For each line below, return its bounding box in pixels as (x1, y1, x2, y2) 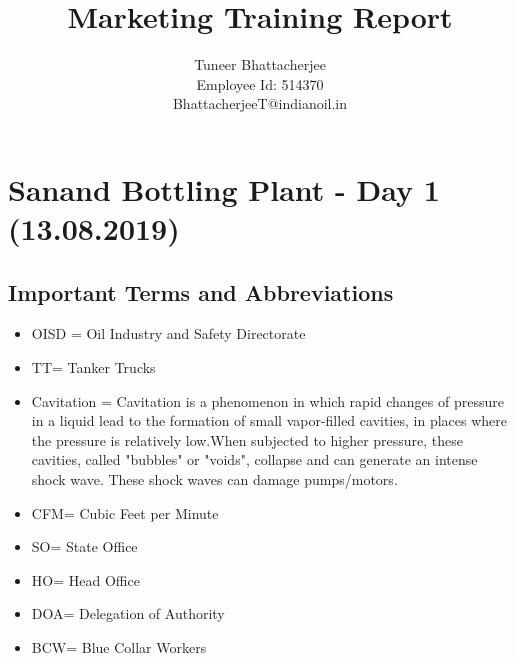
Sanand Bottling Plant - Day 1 (8, 168, 440, 209)
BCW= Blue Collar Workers (31, 637, 207, 658)
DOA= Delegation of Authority (31, 603, 225, 624)
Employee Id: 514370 (196, 73, 324, 94)
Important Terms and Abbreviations (8, 276, 394, 307)
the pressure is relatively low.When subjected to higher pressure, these (31, 429, 464, 450)
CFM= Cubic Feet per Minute (31, 502, 219, 523)
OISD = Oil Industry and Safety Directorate (31, 323, 306, 344)
